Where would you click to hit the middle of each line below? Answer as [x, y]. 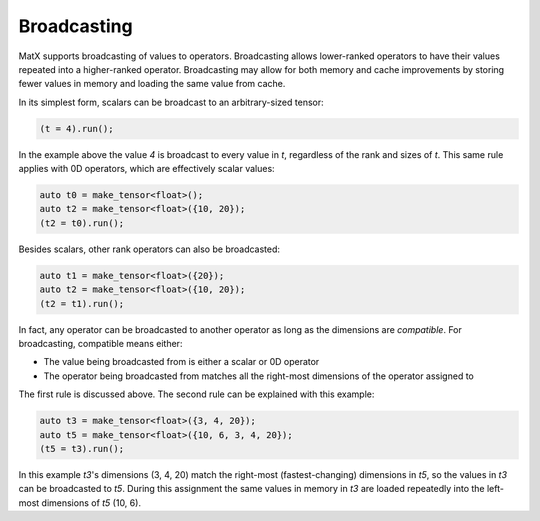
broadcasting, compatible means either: [100, 343]
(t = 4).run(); [76, 128]
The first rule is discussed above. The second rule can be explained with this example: [196, 394]
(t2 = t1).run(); [82, 303]
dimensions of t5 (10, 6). [91, 502]
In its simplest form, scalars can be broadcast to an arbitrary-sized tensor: [171, 102]
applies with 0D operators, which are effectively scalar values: [146, 169]
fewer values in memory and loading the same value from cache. [152, 84]
